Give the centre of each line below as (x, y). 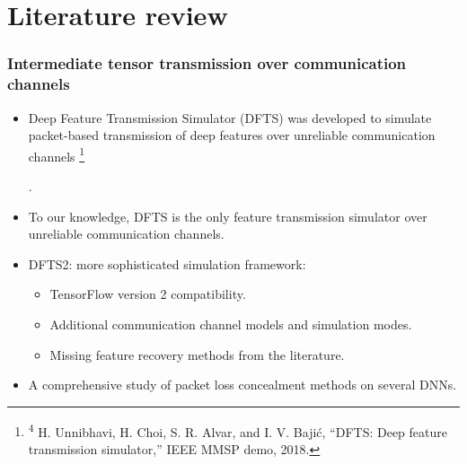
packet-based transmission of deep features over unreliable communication (232, 135)
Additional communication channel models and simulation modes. (231, 324)
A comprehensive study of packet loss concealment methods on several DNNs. (242, 385)
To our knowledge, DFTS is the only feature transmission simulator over (228, 216)
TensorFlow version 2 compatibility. (148, 294)
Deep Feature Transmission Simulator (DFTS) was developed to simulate (230, 117)
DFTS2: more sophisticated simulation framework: (167, 263)
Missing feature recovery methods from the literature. (197, 354)
